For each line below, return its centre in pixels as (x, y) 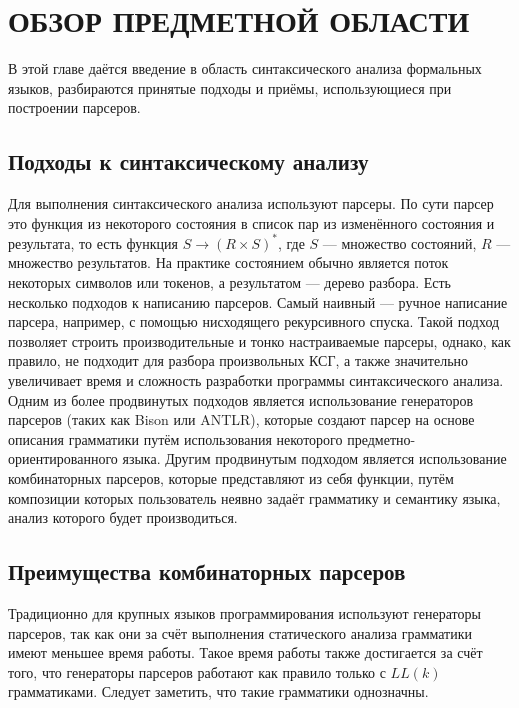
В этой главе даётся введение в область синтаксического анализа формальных (245, 68)
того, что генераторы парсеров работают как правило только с (197, 671)
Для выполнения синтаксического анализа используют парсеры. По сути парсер (251, 203)
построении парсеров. (74, 107)
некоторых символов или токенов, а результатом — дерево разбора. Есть (229, 281)
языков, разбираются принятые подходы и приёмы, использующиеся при (230, 87)
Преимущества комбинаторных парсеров (207, 571)
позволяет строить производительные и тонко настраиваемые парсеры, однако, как (259, 340)
